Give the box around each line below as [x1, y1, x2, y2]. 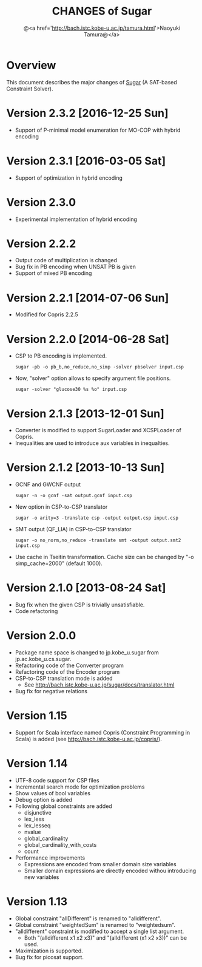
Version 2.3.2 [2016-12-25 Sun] [6, 106, 169, 120]
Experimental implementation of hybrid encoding [15, 215, 138, 223]
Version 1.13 [6, 895, 68, 909]
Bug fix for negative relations [15, 688, 88, 695]
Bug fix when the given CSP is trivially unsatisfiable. [15, 601, 145, 608]
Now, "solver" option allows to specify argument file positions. [15, 375, 171, 382]
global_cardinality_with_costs [24, 841, 97, 848]
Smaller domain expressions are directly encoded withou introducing [24, 867, 197, 874]
